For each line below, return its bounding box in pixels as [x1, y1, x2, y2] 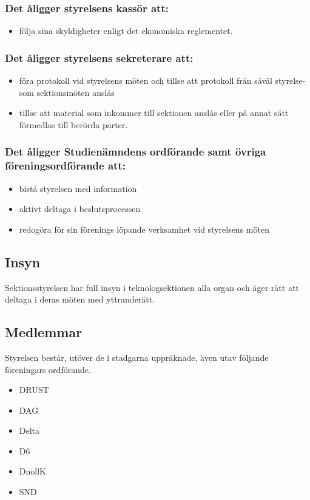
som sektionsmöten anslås [19, 86, 115, 98]
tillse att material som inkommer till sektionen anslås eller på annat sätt [19, 106, 289, 119]
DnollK [19, 465, 46, 478]
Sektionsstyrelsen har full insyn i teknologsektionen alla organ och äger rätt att [5, 281, 299, 293]
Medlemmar [5, 323, 83, 341]
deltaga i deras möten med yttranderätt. [5, 293, 155, 306]
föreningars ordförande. [5, 363, 91, 375]
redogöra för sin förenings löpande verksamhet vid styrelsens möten [19, 222, 269, 235]
